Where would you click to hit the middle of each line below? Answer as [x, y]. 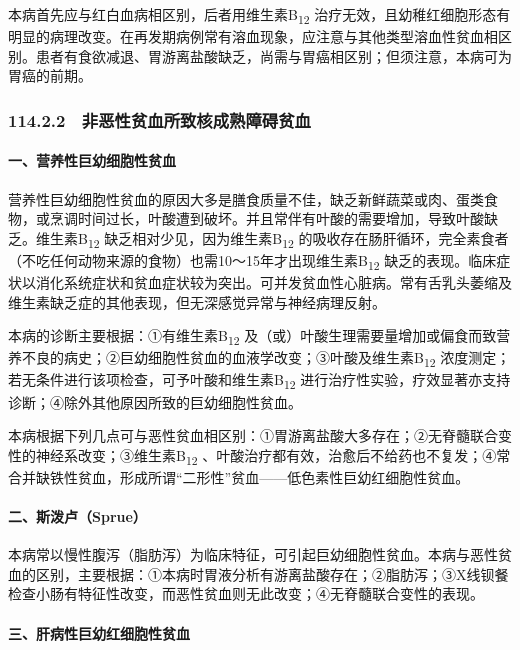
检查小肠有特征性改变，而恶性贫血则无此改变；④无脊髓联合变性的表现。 [246, 593]
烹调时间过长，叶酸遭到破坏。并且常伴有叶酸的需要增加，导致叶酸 [266, 218]
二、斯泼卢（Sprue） [77, 516]
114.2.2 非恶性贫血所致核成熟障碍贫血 [159, 119]
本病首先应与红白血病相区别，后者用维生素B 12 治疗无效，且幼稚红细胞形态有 [259, 15]
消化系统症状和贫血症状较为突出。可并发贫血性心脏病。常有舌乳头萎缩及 [273, 281]
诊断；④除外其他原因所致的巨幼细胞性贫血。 [155, 401]
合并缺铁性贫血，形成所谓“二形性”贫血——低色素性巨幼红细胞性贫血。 [239, 476]
